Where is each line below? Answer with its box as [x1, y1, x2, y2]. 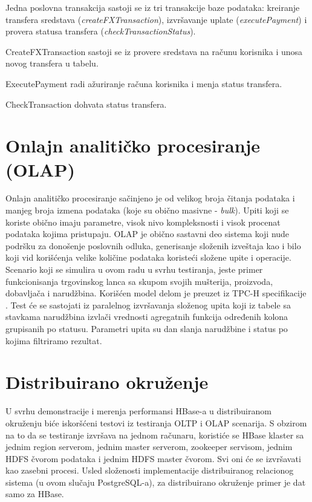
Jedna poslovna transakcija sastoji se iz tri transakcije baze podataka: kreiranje [5, 1, 300, 13]
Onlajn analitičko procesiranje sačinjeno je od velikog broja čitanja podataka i [5, 192, 295, 204]
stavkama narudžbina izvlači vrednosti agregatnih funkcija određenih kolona [5, 310, 288, 323]
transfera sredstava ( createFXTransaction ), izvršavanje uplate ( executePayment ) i [5, 13, 307, 25]
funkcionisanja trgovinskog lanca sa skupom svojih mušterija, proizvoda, [5, 275, 273, 287]
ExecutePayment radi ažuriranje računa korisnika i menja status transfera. [5, 77, 282, 90]
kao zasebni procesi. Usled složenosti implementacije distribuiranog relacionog [5, 464, 294, 477]
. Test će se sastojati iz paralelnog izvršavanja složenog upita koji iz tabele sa [5, 298, 291, 311]
